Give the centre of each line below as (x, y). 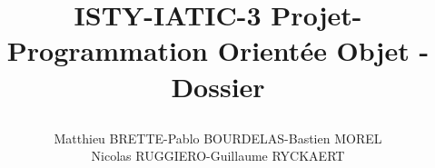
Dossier (218, 86)
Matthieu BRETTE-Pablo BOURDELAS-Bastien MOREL (218, 138)
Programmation (107, 50)
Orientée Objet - (323, 50)
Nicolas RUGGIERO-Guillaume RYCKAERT (218, 156)
